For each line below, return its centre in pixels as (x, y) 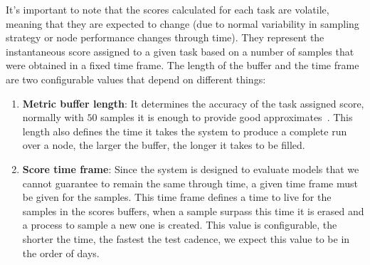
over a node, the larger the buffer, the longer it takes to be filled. (164, 145)
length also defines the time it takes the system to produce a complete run (185, 131)
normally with (53, 117)
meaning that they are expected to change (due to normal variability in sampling (183, 23)
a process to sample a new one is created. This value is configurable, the (180, 225)
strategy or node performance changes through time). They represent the (165, 37)
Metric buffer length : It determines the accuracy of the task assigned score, (193, 103)
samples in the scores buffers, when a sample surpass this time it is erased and (193, 211)
